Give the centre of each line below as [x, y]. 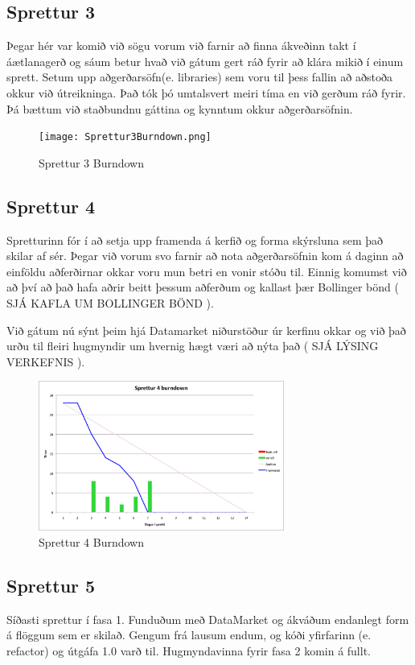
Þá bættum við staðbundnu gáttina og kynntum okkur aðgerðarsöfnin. [180, 108]
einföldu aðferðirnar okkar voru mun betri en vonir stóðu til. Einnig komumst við [207, 271]
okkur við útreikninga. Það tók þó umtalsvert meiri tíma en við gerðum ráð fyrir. [206, 92]
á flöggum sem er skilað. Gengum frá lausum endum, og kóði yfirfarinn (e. [189, 635]
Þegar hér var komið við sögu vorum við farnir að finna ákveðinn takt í [181, 45]
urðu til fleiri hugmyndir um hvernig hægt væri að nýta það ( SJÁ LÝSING [193, 346]
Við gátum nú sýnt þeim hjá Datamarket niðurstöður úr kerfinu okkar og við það [206, 330]
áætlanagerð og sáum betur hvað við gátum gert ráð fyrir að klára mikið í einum [205, 61]
